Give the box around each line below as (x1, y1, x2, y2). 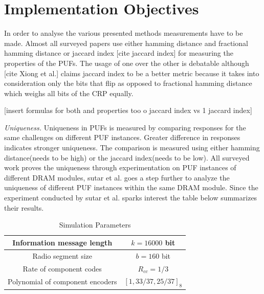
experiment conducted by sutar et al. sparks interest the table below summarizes (4, 192, 257, 203)
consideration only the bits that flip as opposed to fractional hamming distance (4, 78, 252, 88)
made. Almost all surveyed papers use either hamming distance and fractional (4, 37, 248, 48)
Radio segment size (32, 250, 93, 261)
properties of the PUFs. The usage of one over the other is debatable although (4, 57, 249, 68)
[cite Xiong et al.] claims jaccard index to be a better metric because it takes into (4, 67, 259, 78)
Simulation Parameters (59, 219, 131, 230)
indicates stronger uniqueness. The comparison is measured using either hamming (4, 142, 260, 153)
